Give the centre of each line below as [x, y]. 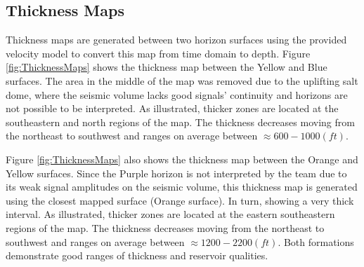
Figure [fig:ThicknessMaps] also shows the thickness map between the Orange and [182, 159]
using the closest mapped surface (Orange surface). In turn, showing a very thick [180, 200]
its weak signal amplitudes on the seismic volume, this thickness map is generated [182, 187]
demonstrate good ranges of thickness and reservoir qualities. [137, 255]
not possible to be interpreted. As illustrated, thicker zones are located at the [172, 108]
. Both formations [316, 241]
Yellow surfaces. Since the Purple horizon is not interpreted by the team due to [176, 173]
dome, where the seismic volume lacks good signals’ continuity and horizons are [177, 94]
